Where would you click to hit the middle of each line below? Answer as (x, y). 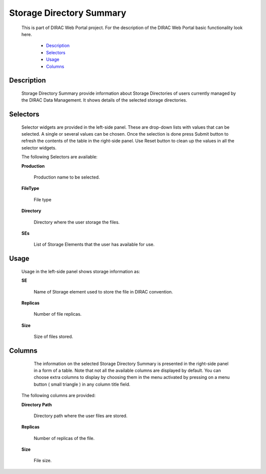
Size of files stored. (53, 337)
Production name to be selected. (67, 177)
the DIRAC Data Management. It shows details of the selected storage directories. (104, 100)
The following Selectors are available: (60, 157)
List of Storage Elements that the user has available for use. (94, 245)
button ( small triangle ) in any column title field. (82, 384)
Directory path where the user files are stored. (81, 416)
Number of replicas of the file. (64, 438)
